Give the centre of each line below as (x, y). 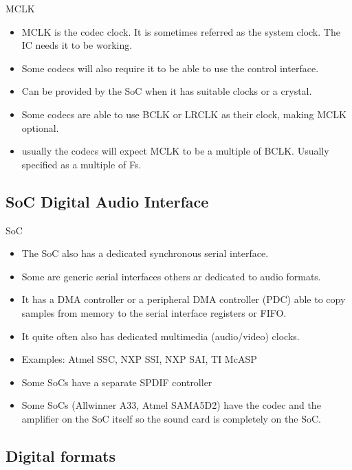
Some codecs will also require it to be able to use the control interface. (170, 68)
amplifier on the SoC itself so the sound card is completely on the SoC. (171, 418)
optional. (40, 127)
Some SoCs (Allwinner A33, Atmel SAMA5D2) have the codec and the (171, 405)
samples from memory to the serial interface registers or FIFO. (154, 312)
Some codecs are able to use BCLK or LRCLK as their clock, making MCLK (184, 114)
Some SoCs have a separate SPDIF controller (117, 382)
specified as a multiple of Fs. (81, 164)
